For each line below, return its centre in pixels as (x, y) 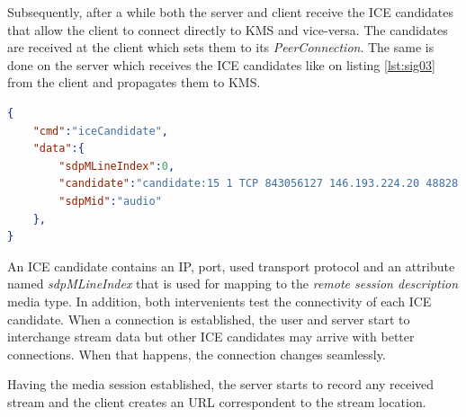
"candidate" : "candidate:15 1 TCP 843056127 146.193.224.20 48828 (259, 184)
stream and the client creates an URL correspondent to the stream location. (217, 401)
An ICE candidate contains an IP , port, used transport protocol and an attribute (231, 266)
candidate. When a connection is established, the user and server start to (209, 319)
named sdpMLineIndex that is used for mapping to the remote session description (233, 284)
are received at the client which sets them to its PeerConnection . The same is (221, 47)
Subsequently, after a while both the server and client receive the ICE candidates (231, 12)
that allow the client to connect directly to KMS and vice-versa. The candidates (228, 29)
